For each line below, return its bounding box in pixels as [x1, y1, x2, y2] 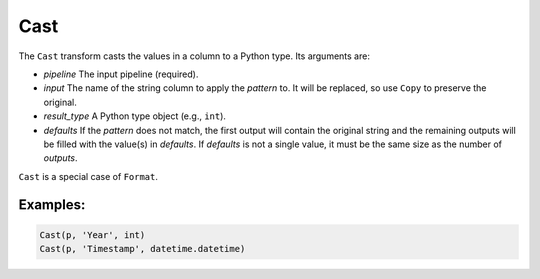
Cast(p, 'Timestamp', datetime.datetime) [39, 243, 246, 255]
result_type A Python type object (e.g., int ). [43, 110, 227, 122]
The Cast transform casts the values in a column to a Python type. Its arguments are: [18, 50, 370, 62]
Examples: [18, 196, 86, 214]
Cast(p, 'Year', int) [39, 229, 146, 240]
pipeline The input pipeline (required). [43, 68, 199, 80]
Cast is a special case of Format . [18, 170, 159, 182]
